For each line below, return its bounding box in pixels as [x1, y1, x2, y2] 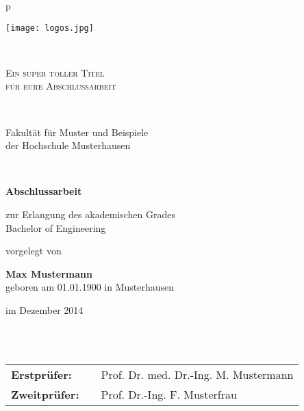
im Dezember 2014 [5, 302, 84, 317]
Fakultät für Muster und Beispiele [5, 124, 149, 139]
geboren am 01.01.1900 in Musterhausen [5, 280, 175, 294]
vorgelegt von [5, 243, 62, 258]
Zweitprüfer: [11, 386, 79, 402]
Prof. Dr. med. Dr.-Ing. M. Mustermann [101, 366, 294, 382]
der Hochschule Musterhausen [5, 138, 131, 153]
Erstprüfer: [11, 366, 72, 382]
